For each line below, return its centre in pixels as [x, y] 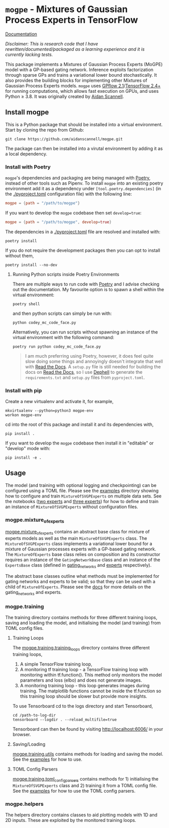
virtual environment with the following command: [63, 337]
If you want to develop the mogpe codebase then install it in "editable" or [79, 443]
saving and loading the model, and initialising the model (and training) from [83, 623]
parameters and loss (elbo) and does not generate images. [81, 680]
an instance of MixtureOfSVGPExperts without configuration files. [72, 507]
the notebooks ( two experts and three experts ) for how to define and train [82, 501]
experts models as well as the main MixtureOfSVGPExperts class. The [76, 538]
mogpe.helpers [24, 804]
